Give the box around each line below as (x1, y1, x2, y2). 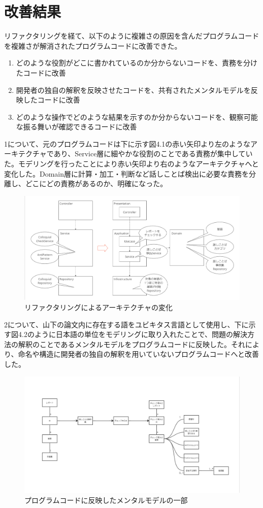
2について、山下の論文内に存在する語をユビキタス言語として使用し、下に (4, 319, 249, 329)
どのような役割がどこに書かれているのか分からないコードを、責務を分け (16, 57, 257, 68)
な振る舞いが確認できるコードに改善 (16, 121, 137, 132)
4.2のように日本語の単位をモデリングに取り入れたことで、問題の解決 (18, 329, 247, 340)
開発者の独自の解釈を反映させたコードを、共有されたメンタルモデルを (16, 84, 251, 95)
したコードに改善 (23, 94, 80, 105)
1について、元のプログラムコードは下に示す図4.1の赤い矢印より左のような (4, 138, 251, 149)
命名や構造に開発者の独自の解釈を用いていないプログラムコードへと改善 (18, 349, 259, 359)
